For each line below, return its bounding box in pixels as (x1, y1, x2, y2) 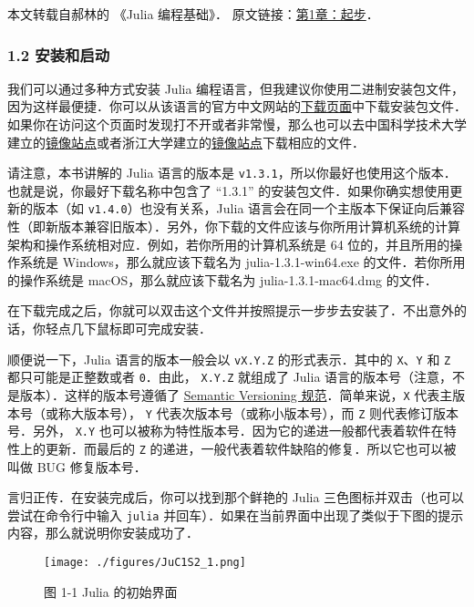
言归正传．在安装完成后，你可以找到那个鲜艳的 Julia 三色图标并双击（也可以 (7, 488, 465, 507)
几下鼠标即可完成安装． (70, 319, 211, 338)
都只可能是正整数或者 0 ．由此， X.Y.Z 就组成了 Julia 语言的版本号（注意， (7, 367, 453, 386)
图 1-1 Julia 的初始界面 (44, 581, 178, 601)
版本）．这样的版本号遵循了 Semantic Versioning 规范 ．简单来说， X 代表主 (19, 385, 453, 404)
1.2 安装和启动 (7, 43, 110, 66)
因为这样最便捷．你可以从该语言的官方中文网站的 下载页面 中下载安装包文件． (7, 97, 467, 116)
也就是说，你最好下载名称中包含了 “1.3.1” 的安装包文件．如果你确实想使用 (7, 180, 450, 200)
